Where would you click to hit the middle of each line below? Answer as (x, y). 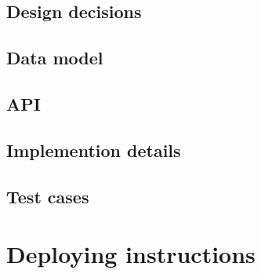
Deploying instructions (131, 254)
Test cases (48, 196)
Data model (55, 58)
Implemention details (94, 150)
